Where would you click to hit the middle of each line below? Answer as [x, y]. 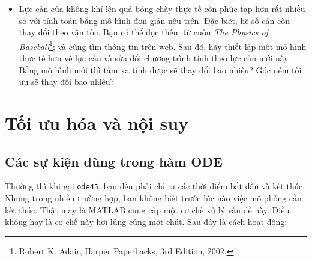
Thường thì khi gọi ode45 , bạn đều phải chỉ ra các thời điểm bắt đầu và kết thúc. [155, 186]
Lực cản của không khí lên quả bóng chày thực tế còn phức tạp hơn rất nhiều [162, 8]
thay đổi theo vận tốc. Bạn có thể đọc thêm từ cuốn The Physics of [144, 32]
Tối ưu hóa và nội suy [97, 123]
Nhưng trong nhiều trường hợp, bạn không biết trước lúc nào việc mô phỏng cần [153, 198]
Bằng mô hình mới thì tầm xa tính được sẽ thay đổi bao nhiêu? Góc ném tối [160, 69]
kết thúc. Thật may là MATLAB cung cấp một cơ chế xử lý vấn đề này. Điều [147, 210]
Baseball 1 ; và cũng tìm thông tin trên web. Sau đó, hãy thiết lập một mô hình [163, 45]
